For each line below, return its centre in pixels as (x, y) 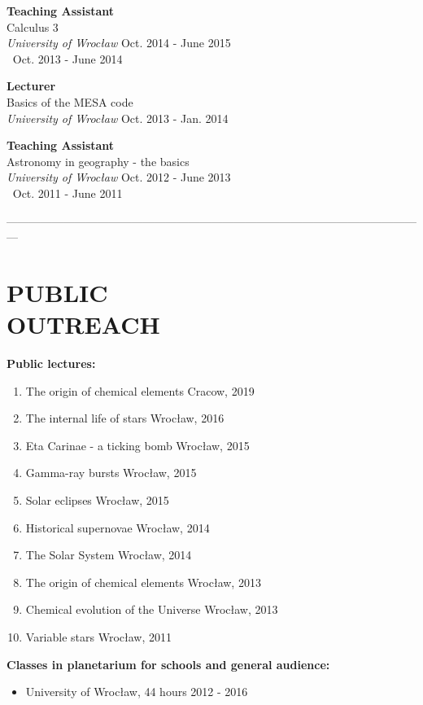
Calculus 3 (33, 26)
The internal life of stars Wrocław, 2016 (125, 418)
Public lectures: (51, 363)
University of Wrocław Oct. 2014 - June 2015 (119, 43)
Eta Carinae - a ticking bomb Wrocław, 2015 (137, 445)
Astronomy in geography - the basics (98, 161)
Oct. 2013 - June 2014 (68, 58)
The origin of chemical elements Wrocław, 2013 (143, 582)
